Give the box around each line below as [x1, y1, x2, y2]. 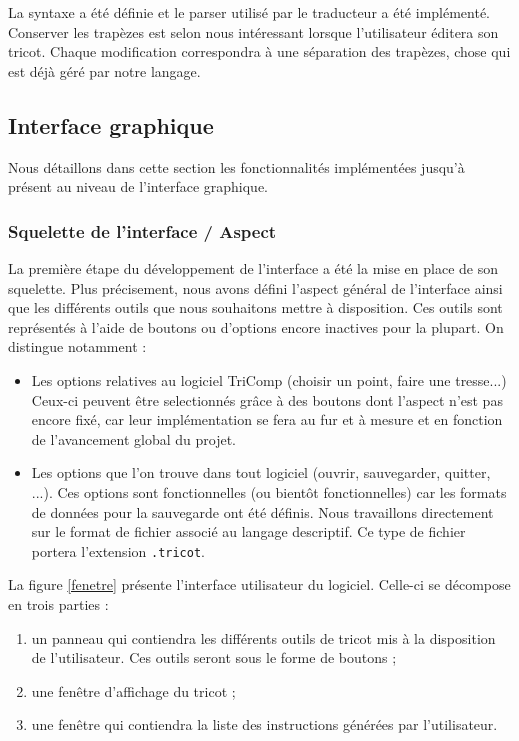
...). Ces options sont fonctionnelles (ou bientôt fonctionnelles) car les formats [31, 481, 507, 502]
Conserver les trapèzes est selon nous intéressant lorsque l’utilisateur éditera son [8, 21, 499, 42]
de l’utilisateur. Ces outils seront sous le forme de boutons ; [31, 647, 397, 668]
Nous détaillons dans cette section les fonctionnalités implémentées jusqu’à [8, 156, 465, 177]
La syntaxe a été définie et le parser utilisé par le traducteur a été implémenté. [8, 2, 491, 22]
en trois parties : [8, 593, 109, 614]
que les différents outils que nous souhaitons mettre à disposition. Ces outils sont [8, 297, 503, 318]
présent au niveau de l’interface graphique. [8, 176, 268, 197]
